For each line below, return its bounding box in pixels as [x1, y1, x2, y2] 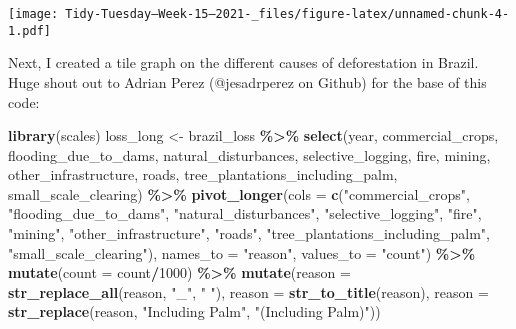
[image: [8, 7, 59, 21]
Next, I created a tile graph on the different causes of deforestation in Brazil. [8, 52, 479, 73]
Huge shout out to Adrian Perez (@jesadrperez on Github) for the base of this [8, 71, 487, 92]
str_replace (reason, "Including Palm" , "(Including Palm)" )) [8, 301, 381, 322]
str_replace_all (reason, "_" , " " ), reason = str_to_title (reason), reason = [8, 281, 489, 302]
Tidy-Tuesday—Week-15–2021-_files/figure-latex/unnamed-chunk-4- [65, 7, 510, 21]
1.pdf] [8, 23, 51, 38]
